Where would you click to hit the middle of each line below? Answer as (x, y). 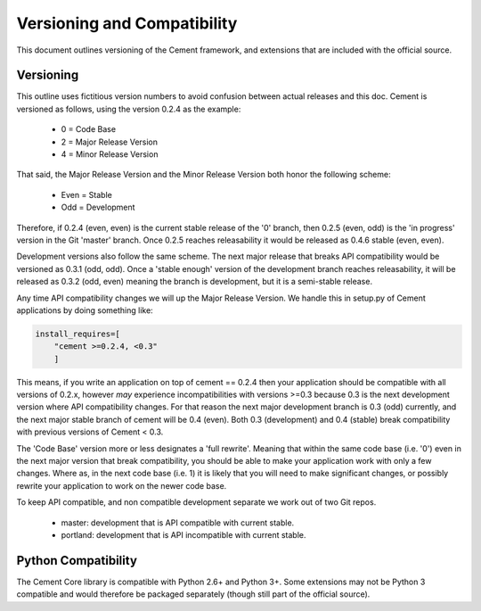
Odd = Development (98, 207)
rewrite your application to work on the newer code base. (122, 485)
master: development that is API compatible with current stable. (178, 523)
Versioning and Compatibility (127, 23)
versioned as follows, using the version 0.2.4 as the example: (129, 109)
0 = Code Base (88, 129)
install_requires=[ (77, 334)
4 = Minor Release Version (110, 154)
